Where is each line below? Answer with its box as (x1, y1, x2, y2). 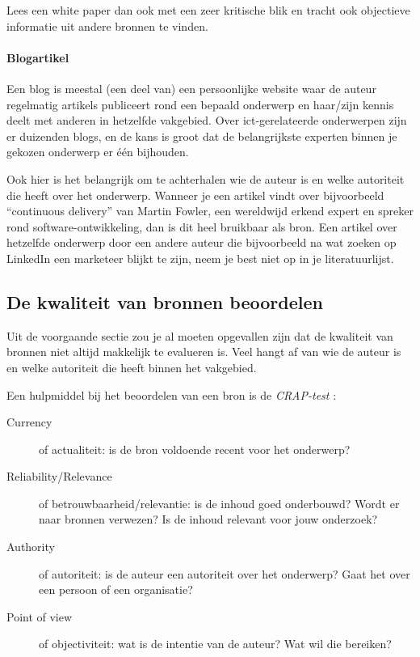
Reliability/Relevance (6, 468, 112, 485)
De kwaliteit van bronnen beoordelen (6, 289, 323, 314)
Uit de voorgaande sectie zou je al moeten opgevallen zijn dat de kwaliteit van (6, 327, 393, 344)
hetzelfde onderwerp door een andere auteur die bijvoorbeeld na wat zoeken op (6, 234, 397, 251)
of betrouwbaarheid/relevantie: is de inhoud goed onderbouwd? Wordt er (39, 494, 400, 511)
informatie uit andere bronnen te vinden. (6, 17, 208, 34)
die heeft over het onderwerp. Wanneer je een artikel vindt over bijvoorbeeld (6, 186, 384, 203)
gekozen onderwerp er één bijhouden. (6, 143, 189, 160)
